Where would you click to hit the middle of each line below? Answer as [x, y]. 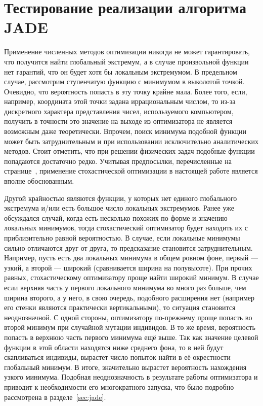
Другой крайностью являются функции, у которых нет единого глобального [121, 198]
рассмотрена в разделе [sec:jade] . [55, 397]
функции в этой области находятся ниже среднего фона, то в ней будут [114, 347]
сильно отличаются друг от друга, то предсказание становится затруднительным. [128, 247]
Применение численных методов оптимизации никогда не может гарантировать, [127, 52]
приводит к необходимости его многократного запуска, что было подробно [119, 386]
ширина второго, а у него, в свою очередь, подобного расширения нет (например [129, 297]
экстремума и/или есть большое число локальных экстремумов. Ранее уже [119, 208]
